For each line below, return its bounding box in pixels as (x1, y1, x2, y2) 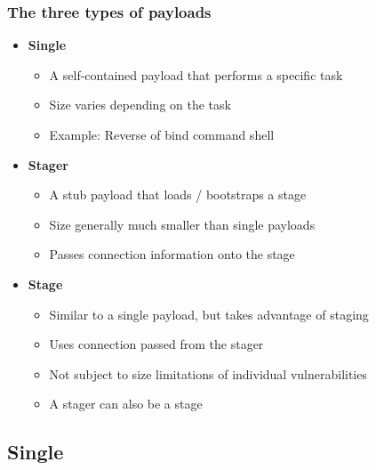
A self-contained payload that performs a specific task (49, 65, 343, 84)
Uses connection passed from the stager (49, 335, 264, 353)
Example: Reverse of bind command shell (49, 126, 275, 143)
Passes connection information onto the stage (49, 245, 295, 263)
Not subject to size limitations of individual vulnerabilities (49, 364, 367, 383)
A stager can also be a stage (49, 394, 203, 413)
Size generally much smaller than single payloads (49, 215, 316, 233)
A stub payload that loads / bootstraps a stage (49, 185, 307, 204)
